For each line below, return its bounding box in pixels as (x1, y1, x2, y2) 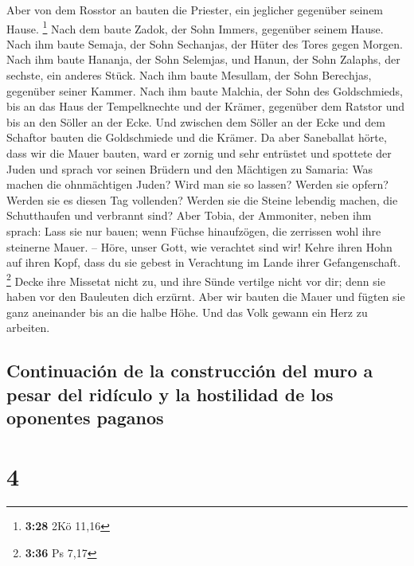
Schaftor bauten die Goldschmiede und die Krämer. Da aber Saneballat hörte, (6, 129, 387, 146)
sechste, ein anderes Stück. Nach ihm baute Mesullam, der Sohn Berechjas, (6, 67, 372, 84)
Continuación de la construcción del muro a (6, 358, 373, 383)
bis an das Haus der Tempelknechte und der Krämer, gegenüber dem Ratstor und (6, 98, 405, 115)
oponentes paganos (6, 404, 164, 429)
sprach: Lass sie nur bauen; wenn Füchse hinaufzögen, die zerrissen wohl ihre (6, 222, 381, 239)
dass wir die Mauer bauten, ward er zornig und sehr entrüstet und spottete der (6, 145, 392, 161)
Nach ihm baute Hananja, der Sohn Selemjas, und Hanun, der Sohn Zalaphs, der (6, 51, 400, 68)
